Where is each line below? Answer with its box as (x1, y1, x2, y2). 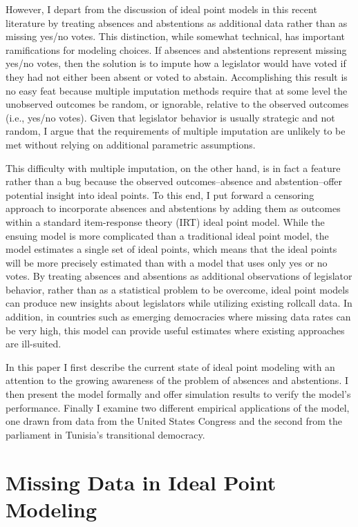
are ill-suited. (6, 336, 62, 351)
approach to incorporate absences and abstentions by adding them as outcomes (6, 201, 341, 215)
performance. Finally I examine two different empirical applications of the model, (6, 400, 350, 414)
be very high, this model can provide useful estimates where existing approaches (6, 323, 345, 337)
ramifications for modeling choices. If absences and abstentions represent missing (6, 42, 347, 57)
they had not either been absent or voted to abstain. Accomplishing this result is (6, 69, 348, 84)
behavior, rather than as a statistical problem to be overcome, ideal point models (6, 282, 349, 296)
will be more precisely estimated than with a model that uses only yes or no (6, 255, 328, 269)
